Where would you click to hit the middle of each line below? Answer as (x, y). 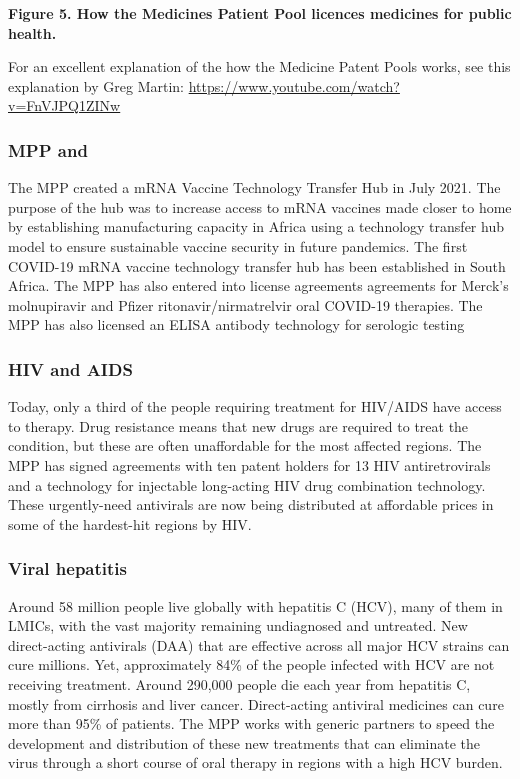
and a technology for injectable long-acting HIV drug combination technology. (247, 484)
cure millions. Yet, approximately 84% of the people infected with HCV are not (251, 664)
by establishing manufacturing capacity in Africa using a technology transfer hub (256, 226)
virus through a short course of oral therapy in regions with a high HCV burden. (255, 762)
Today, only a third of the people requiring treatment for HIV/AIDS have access (255, 406)
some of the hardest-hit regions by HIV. (130, 523)
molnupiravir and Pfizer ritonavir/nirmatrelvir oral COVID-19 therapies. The (245, 304)
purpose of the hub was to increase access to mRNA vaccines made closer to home (260, 206)
